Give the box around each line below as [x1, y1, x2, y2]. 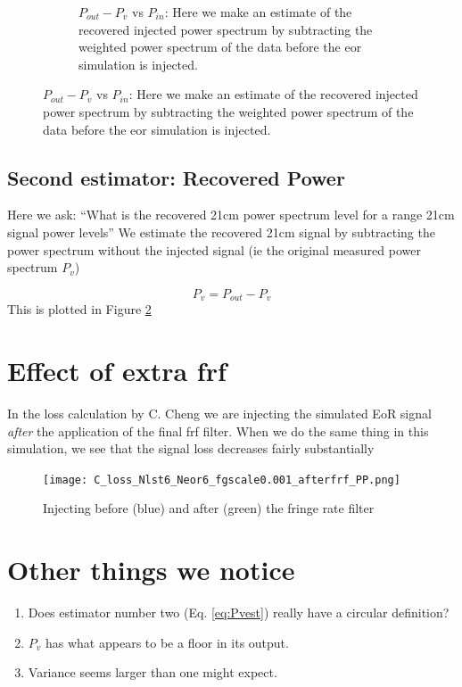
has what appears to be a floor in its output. [45, 633, 289, 651]
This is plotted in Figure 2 [7, 300, 152, 319]
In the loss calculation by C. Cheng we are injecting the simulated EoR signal [7, 403, 432, 422]
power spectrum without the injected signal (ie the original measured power [7, 240, 421, 259]
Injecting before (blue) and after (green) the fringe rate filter [43, 499, 375, 517]
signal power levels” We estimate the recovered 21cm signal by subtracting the [7, 222, 435, 241]
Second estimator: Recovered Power [7, 163, 345, 191]
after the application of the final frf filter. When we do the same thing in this [7, 421, 429, 440]
